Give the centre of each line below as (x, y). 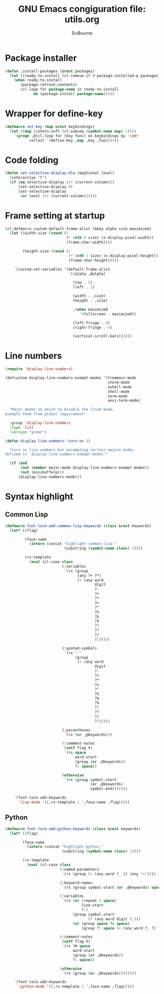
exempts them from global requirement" (46, 414)
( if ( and (18, 463)
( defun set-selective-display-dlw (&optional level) (60, 173)
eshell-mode (120, 387)
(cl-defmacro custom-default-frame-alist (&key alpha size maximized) (78, 229)
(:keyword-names (76, 883)
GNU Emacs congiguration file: (82, 9)
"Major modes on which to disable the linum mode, (62, 410)
